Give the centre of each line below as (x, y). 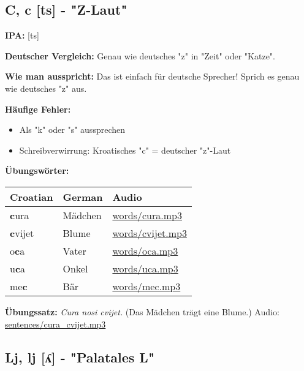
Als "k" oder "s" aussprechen (72, 129)
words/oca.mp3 (145, 250)
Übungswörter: (37, 171)
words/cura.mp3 (147, 215)
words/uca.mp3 (145, 268)
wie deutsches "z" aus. (46, 88)
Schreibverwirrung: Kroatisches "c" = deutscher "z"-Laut (125, 150)
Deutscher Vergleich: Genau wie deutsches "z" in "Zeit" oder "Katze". (140, 55)
